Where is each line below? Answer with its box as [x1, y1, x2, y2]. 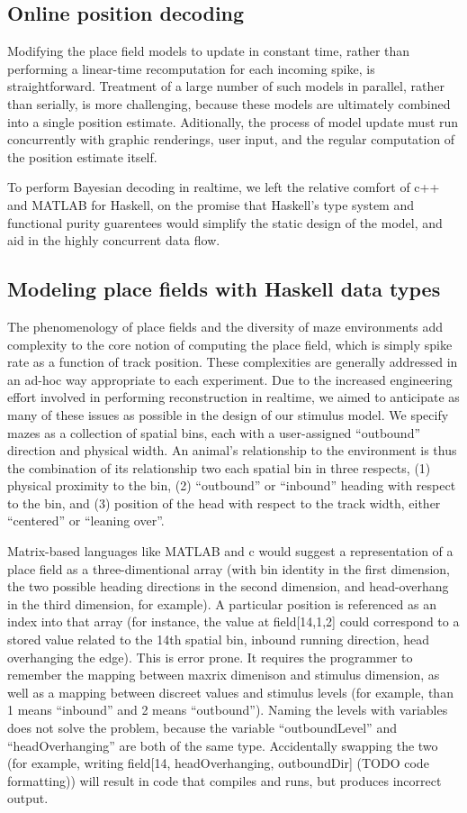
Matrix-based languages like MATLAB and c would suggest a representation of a [7, 542, 454, 561]
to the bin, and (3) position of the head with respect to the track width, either [7, 493, 441, 512]
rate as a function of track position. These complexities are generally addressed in [7, 352, 458, 371]
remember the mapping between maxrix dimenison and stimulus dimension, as [7, 665, 440, 684]
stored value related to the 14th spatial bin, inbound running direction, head [7, 630, 429, 649]
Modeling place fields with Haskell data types [7, 275, 441, 303]
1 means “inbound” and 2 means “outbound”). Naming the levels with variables [7, 700, 448, 719]
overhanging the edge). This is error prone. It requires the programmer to [7, 647, 413, 666]
